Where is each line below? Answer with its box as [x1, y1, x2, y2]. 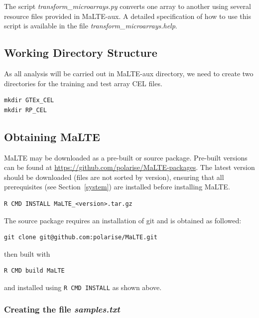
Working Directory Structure [4, 45, 157, 60]
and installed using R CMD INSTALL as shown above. [4, 282, 162, 292]
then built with [4, 248, 50, 259]
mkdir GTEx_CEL [4, 97, 54, 104]
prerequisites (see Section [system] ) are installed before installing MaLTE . [4, 181, 230, 192]
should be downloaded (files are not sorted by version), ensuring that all [4, 171, 224, 182]
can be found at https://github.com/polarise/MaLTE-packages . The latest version [4, 162, 255, 172]
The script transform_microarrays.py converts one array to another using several [4, 1, 251, 11]
